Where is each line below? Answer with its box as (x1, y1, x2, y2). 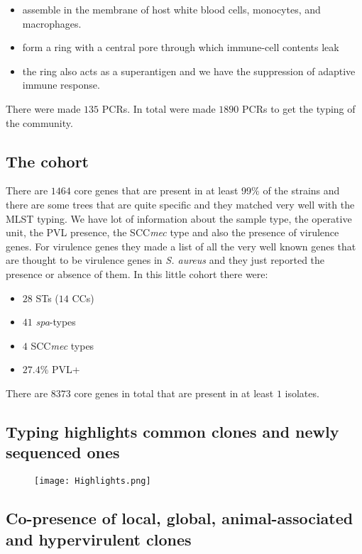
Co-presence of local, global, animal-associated (6, 507, 353, 529)
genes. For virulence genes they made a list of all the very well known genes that (6, 238, 356, 253)
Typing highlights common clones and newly (6, 420, 339, 442)
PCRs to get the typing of (242, 101, 356, 116)
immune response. (22, 77, 100, 92)
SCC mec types (31, 338, 94, 353)
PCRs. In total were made (102, 101, 216, 116)
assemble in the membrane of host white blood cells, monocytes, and (22, 2, 321, 16)
